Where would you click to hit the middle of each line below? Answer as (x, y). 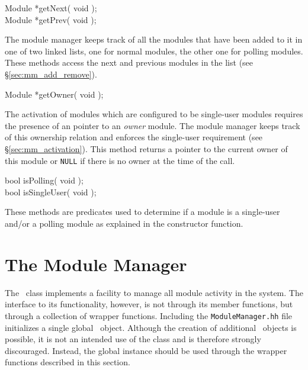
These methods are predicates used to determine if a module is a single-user (142, 212)
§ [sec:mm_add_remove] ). (51, 74)
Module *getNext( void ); (51, 8)
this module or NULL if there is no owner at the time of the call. (120, 160)
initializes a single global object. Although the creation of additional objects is (151, 327)
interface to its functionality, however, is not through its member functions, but (149, 304)
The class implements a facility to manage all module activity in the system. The (154, 292)
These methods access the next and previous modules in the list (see (129, 62)
